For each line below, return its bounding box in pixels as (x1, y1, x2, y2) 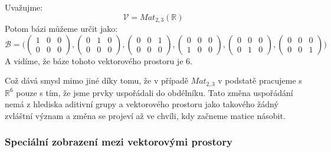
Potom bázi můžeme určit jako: (5, 22, 118, 35)
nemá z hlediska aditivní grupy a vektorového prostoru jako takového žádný (5, 98, 278, 110)
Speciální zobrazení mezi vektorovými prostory (5, 134, 232, 149)
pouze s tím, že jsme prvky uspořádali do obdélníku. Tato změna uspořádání (16, 86, 293, 98)
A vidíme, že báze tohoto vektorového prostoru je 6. (5, 54, 192, 67)
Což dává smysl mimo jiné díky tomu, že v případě (5, 74, 188, 87)
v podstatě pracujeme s (218, 74, 302, 87)
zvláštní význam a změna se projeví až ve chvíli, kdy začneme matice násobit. (5, 109, 286, 121)
